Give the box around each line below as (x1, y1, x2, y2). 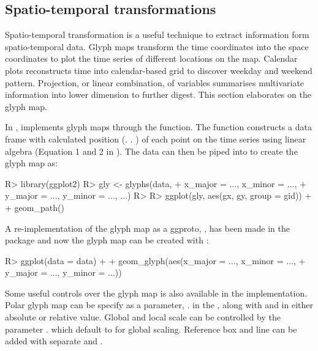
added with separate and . (5, 334, 103, 347)
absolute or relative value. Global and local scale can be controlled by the (5, 311, 281, 323)
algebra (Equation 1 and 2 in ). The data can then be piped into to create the (5, 144, 298, 157)
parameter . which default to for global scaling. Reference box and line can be (5, 322, 297, 335)
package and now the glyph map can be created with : (5, 234, 209, 246)
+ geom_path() (5, 201, 64, 213)
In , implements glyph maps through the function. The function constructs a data (5, 120, 312, 133)
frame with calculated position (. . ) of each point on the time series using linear (5, 132, 306, 145)
